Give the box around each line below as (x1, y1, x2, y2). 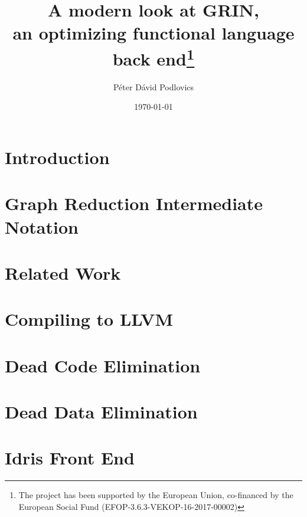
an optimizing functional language (12, 21, 295, 45)
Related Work (5, 260, 121, 284)
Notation (5, 214, 79, 238)
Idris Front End (5, 446, 135, 470)
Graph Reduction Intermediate (5, 191, 263, 215)
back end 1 (112, 44, 195, 70)
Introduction (5, 145, 110, 169)
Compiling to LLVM (5, 307, 174, 331)
